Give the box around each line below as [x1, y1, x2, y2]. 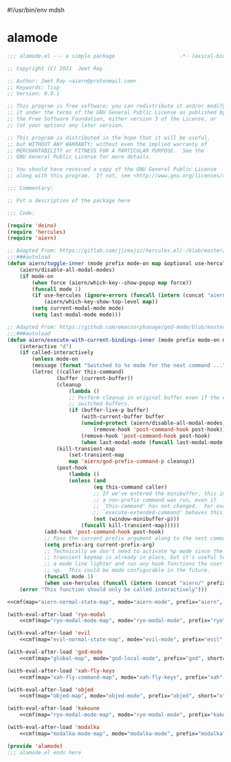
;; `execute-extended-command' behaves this [93, 509, 223, 516]
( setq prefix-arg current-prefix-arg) [43, 541, 155, 548]
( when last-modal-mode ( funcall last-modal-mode [80, 438, 223, 446]
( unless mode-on [32, 356, 78, 363]
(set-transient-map [68, 452, 125, 458]
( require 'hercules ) [7, 229, 67, 235]
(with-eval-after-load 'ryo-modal [7, 611, 107, 618]
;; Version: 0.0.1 [7, 90, 60, 97]
